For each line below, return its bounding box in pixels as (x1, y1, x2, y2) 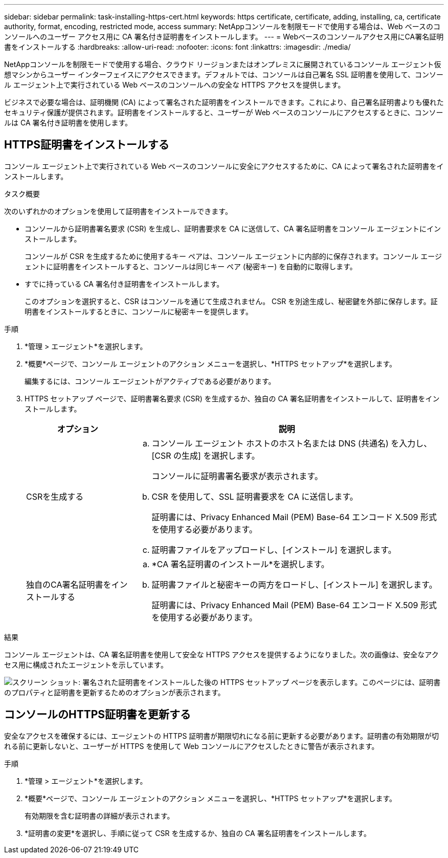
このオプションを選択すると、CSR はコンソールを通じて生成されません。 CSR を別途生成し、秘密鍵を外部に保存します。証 (25, 296, 438, 306)
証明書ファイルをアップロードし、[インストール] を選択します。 (151, 544, 396, 555)
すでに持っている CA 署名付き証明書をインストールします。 (25, 279, 224, 288)
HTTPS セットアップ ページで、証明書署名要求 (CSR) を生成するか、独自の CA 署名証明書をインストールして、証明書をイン (25, 394, 440, 403)
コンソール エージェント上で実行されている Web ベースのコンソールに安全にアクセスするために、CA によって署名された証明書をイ (4, 161, 444, 170)
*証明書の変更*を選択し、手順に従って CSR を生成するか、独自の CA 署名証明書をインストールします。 (25, 828, 371, 838)
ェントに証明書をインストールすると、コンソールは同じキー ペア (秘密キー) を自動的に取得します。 (25, 262, 357, 271)
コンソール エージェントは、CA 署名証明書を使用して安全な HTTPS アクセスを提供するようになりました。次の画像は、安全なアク (4, 650, 439, 659)
